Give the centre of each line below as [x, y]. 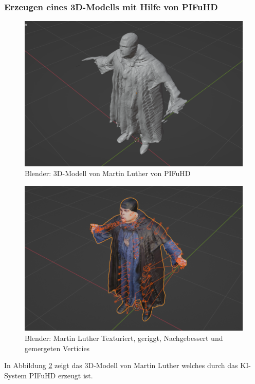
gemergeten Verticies [57, 348]
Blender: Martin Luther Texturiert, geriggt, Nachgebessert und [124, 338]
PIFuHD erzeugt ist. [61, 375]
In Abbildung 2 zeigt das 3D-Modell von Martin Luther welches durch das [121, 365]
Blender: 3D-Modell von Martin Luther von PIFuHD [108, 173]
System [16, 375]
